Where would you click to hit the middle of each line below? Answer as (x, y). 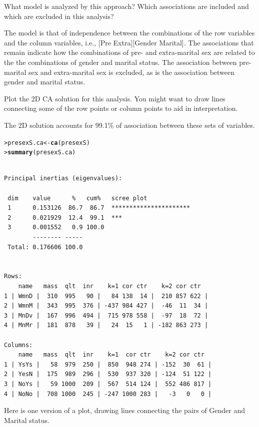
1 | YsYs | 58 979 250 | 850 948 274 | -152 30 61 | (108, 364)
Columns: (18, 345)
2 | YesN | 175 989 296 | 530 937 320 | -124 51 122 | (108, 374)
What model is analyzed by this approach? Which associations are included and (126, 6)
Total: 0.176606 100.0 (45, 247)
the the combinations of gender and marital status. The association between (120, 62)
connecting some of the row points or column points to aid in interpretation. (121, 108)
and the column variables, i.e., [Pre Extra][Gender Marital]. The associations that (129, 42)
